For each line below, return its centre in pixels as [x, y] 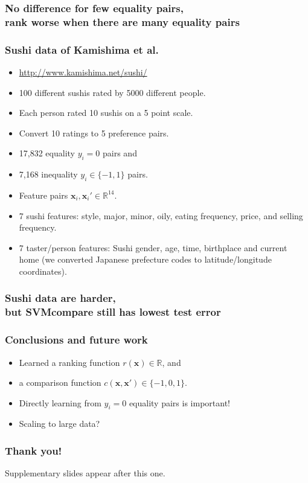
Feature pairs [43, 195]
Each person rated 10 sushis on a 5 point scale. [106, 113]
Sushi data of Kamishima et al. [82, 49]
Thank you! [34, 450]
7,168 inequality [48, 174]
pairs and [120, 153]
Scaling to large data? [59, 424]
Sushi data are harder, [60, 298]
